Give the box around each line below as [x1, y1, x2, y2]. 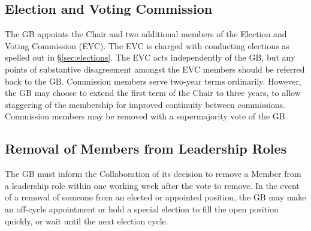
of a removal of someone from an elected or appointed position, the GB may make [5, 191, 306, 203]
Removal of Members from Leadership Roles [5, 139, 287, 158]
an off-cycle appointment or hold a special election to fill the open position [5, 202, 279, 215]
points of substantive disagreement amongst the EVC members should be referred [5, 62, 305, 75]
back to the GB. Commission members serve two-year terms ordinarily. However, [5, 74, 301, 87]
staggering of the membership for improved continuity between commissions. [5, 98, 285, 110]
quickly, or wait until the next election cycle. [5, 214, 168, 227]
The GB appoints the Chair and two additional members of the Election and [5, 28, 287, 40]
